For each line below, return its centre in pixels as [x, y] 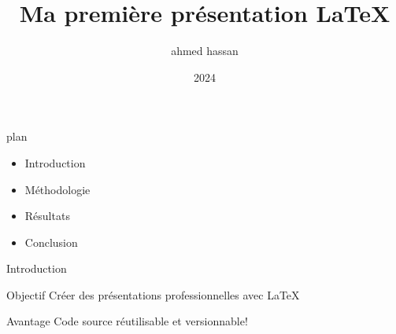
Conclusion [51, 242]
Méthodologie [57, 189]
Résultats [47, 216]
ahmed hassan [205, 51]
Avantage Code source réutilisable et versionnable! [127, 321]
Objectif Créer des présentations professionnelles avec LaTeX [153, 294]
